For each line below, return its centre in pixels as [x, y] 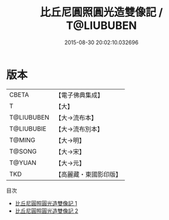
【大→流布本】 [76, 117]
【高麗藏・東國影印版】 [88, 174]
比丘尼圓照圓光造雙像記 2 [46, 211]
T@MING [22, 140]
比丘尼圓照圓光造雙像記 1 [46, 203]
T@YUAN [23, 163]
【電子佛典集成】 [79, 95]
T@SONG [23, 151]
